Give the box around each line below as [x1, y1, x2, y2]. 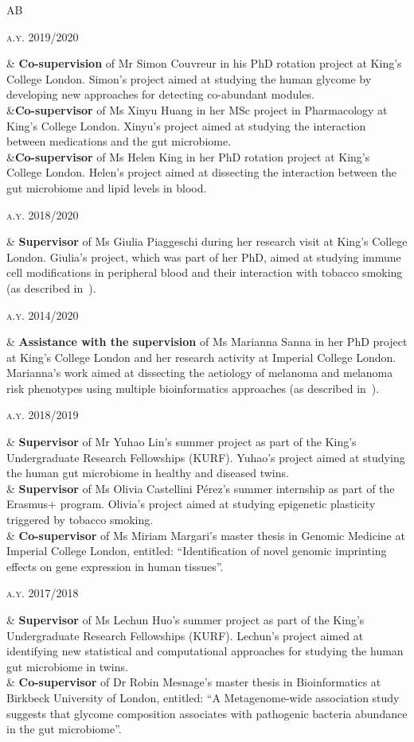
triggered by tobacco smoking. [6, 511, 154, 528]
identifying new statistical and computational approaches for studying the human [6, 643, 404, 659]
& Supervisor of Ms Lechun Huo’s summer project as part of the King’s [6, 612, 365, 627]
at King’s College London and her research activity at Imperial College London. [6, 348, 396, 365]
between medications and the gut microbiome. [6, 133, 232, 150]
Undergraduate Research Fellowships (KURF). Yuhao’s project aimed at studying [6, 449, 405, 465]
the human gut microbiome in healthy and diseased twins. [6, 464, 289, 481]
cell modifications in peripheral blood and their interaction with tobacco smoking [6, 264, 403, 281]
